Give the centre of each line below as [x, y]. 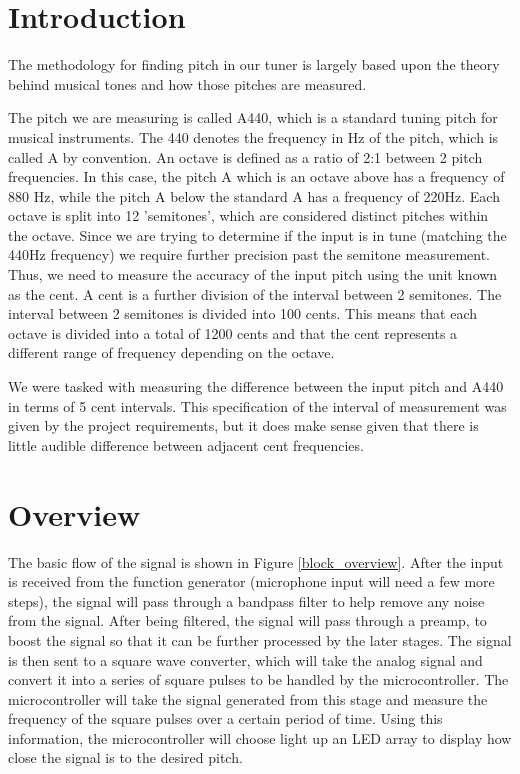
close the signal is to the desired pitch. [125, 757]
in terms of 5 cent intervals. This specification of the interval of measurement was [257, 405]
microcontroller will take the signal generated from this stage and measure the [248, 698]
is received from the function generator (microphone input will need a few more [251, 581]
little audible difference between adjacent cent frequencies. [186, 444]
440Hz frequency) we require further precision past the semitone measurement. [249, 254]
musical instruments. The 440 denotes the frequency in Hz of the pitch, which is [253, 136]
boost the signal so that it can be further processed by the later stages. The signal [260, 639]
